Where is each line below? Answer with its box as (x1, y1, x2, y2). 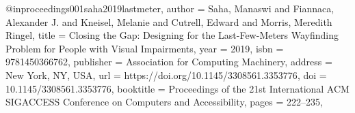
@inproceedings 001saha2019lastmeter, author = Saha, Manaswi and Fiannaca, (5, 1, 334, 15)
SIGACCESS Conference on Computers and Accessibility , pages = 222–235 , (5, 95, 323, 109)
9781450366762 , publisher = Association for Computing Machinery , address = (5, 54, 332, 69)
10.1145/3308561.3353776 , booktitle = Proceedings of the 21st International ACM (5, 81, 350, 95)
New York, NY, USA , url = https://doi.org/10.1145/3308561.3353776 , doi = (5, 67, 327, 82)
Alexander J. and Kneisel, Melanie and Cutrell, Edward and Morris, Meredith (5, 14, 332, 29)
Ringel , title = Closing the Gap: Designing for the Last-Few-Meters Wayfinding (5, 28, 339, 42)
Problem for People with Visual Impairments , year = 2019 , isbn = (5, 41, 284, 55)
